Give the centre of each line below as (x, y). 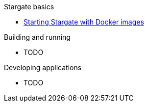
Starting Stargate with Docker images (84, 22)
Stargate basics (29, 7)
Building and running (37, 37)
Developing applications (43, 67)
